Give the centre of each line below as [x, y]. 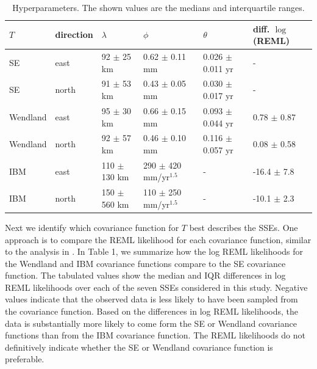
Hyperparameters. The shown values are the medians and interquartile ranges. [158, 7]
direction [74, 35]
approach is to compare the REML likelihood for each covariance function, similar [158, 239]
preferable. [25, 359]
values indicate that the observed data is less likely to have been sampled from [151, 299]
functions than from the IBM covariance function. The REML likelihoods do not [155, 335]
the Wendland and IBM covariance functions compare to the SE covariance [145, 263]
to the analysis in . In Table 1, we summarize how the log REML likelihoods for [154, 251]
